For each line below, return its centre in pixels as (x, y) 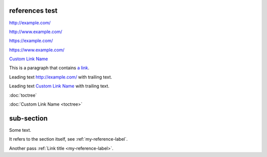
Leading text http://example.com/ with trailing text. (61, 77)
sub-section (28, 118)
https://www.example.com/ (37, 50)
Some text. (20, 130)
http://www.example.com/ (36, 32)
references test (33, 11)
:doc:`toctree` (23, 95)
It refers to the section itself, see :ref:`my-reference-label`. (68, 139)
